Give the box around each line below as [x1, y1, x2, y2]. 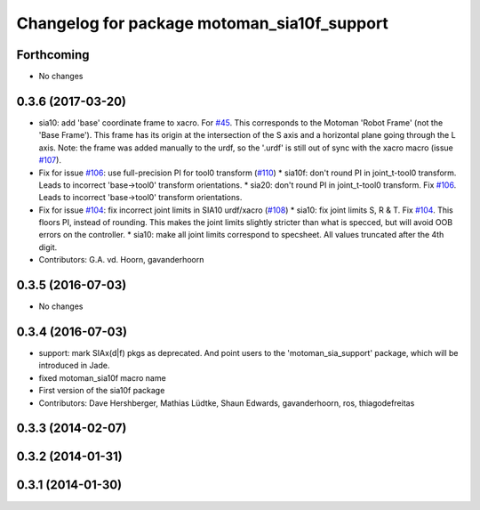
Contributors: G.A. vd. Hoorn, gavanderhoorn [38, 255, 204, 265]
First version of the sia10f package [38, 385, 165, 396]
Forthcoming [16, 47, 90, 62]
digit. [38, 241, 58, 253]
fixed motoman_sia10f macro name [38, 372, 166, 383]
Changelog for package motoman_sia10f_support [16, 13, 388, 33]
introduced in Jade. [38, 360, 110, 371]
